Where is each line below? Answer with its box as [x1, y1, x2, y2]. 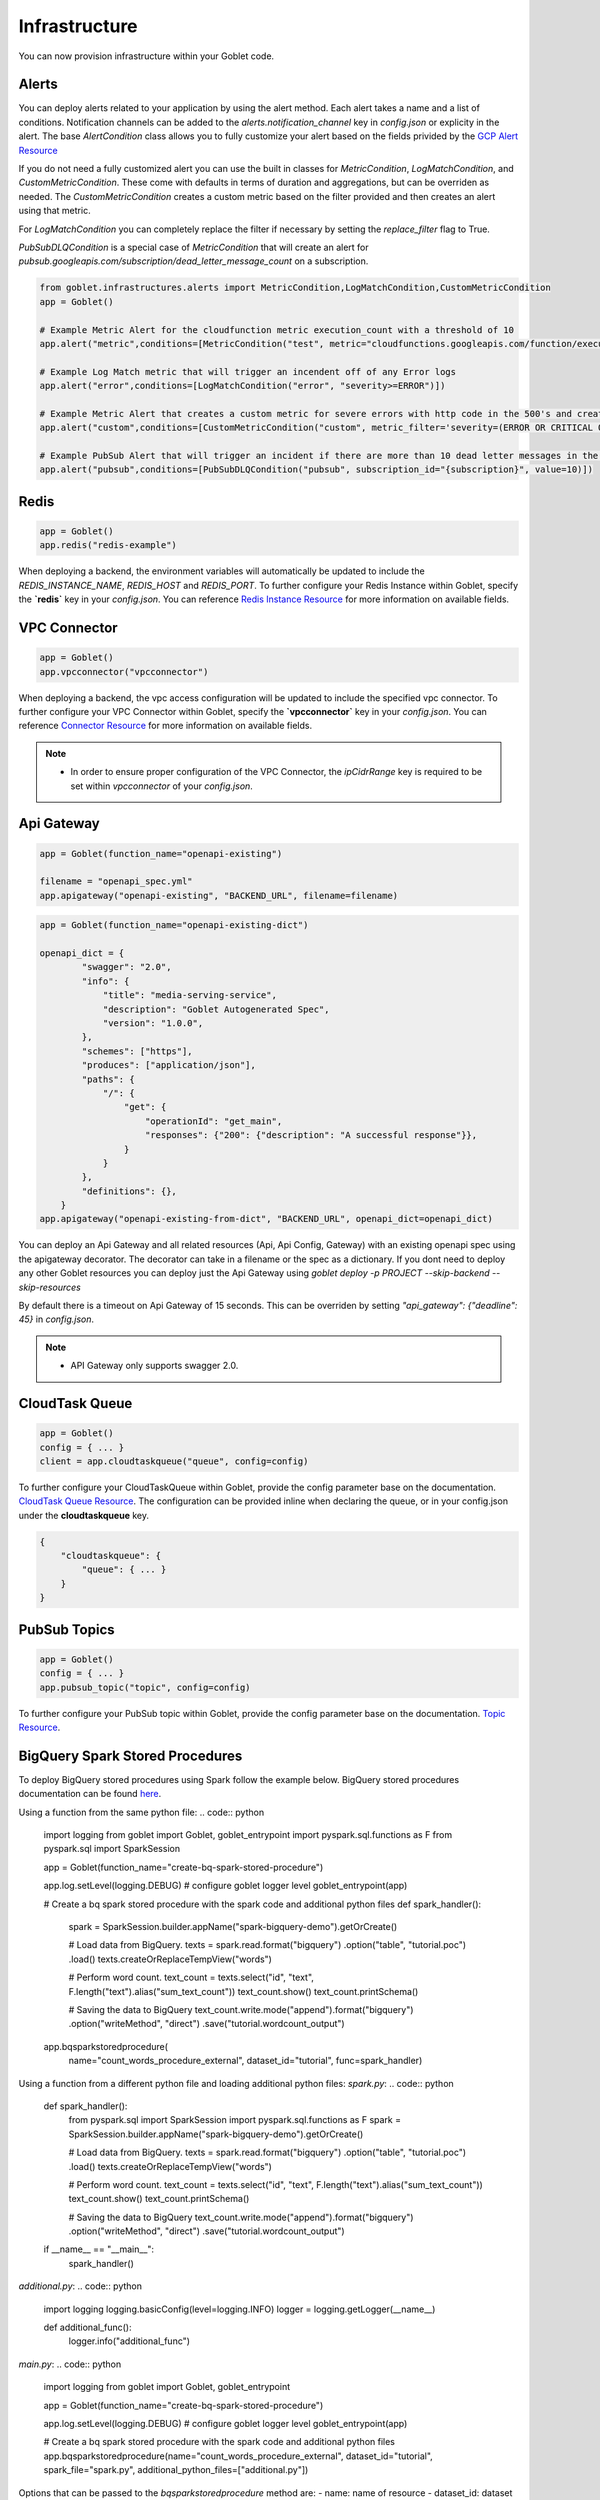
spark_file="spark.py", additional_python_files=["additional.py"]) [43, 2464, 309, 2476]
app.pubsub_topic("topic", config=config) [39, 1681, 251, 1693]
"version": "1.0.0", [102, 1017, 204, 1029]
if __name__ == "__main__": [43, 2243, 155, 2255]
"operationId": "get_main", [145, 1115, 283, 1127]
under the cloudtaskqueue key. [18, 1509, 150, 1521]
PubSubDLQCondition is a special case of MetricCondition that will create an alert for [18, 241, 369, 253]
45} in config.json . [18, 1313, 95, 1325]
